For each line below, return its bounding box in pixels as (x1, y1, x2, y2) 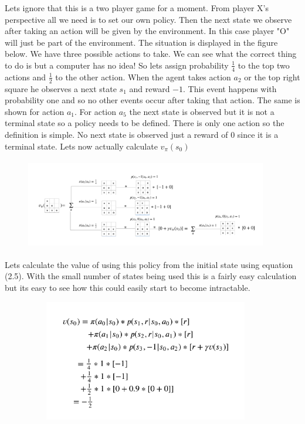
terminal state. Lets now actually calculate (5, 140, 158, 152)
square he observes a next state (5, 82, 117, 94)
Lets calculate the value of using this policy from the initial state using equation (5, 258, 293, 270)
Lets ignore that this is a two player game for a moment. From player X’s (5, 2, 269, 13)
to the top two (238, 59, 290, 71)
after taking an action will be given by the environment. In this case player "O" (5, 25, 290, 37)
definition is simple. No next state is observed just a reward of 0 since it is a (5, 128, 279, 140)
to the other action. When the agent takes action (55, 70, 231, 83)
